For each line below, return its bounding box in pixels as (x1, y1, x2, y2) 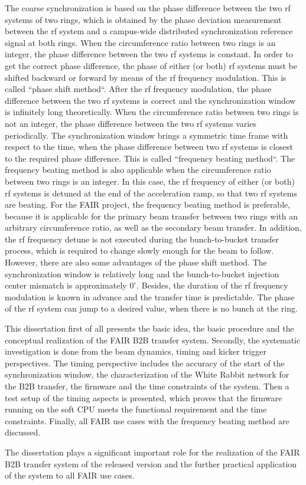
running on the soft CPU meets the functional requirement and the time (5, 403, 267, 415)
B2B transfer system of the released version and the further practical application (5, 457, 297, 470)
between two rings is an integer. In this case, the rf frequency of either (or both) (5, 175, 295, 187)
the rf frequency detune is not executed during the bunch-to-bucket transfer (5, 232, 279, 245)
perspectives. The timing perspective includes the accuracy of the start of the (5, 356, 285, 369)
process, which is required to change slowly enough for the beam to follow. (5, 244, 274, 257)
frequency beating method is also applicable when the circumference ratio (5, 163, 271, 176)
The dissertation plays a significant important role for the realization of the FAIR (5, 445, 300, 458)
